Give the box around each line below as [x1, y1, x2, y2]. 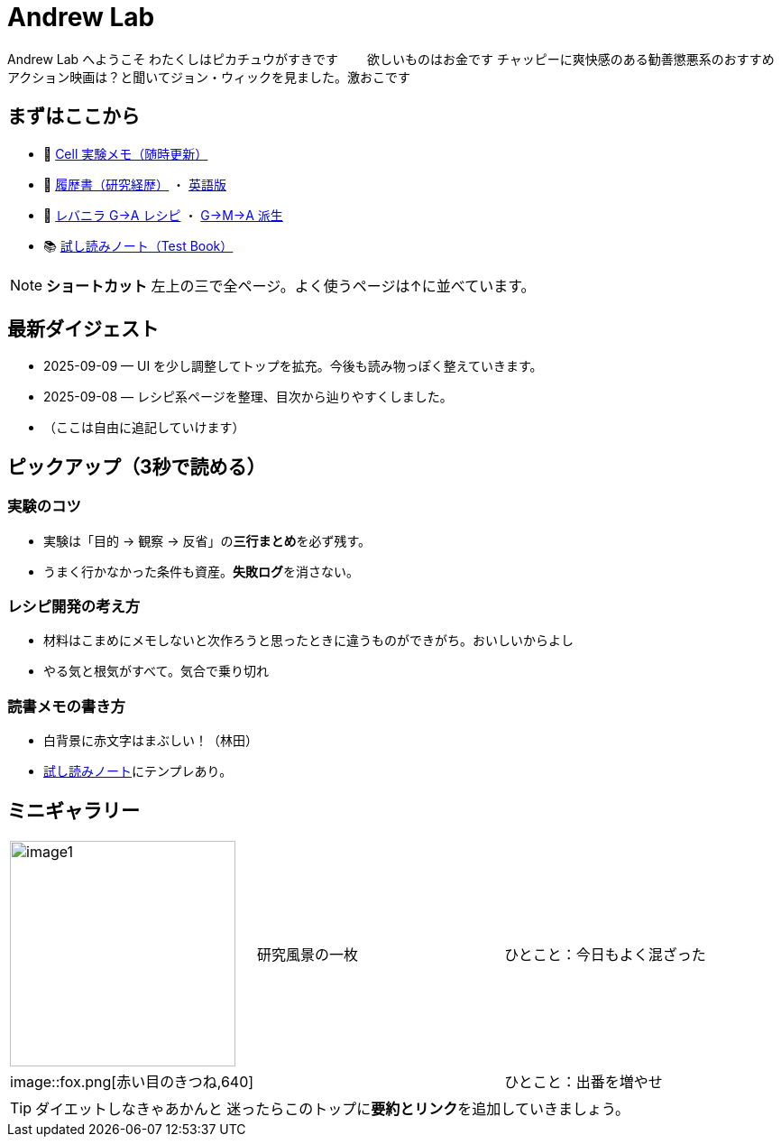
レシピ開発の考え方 [7, 597, 141, 616]
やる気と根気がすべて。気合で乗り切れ [43, 663, 270, 679]
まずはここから [7, 105, 140, 128]
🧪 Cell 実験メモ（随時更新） [43, 145, 208, 161]
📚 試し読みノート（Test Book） [43, 237, 234, 254]
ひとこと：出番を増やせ [504, 1073, 663, 1091]
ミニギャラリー [7, 798, 140, 822]
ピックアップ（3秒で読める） [7, 455, 266, 478]
